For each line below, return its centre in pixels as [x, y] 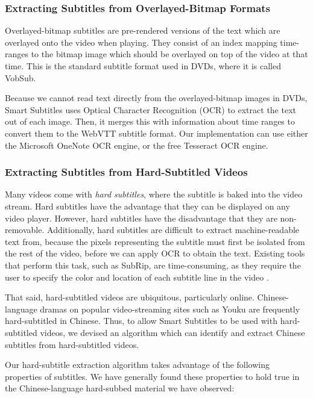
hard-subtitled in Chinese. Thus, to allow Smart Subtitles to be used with [141, 321]
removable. [25, 230]
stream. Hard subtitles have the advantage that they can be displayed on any [147, 206]
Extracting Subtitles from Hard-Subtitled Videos [126, 172]
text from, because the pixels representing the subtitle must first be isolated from [155, 241]
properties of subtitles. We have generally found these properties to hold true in [152, 376]
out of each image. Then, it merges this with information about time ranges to [150, 121]
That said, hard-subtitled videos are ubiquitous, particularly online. [130, 297]
